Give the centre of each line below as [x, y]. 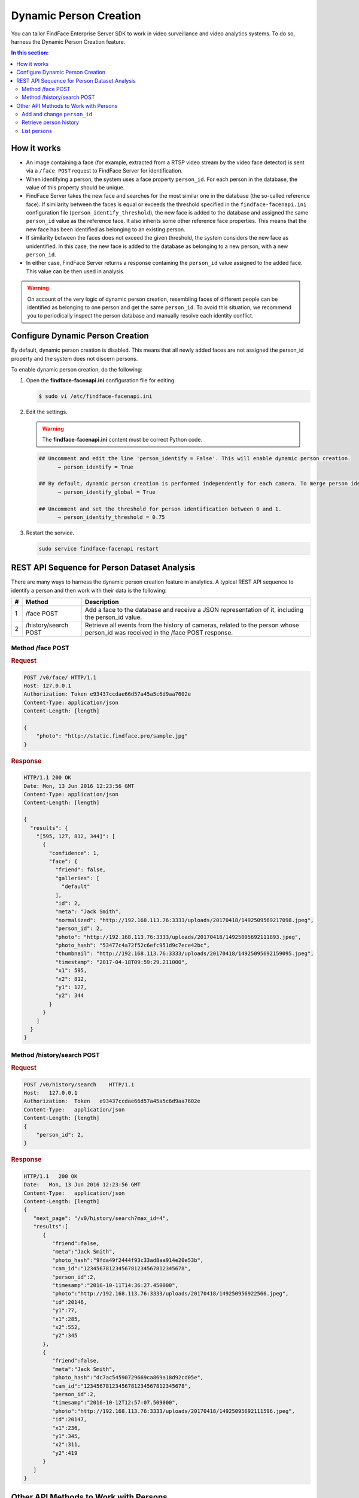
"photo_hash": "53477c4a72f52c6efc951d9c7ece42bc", [132, 945]
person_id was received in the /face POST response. [159, 633]
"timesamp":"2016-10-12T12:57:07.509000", [115, 1403]
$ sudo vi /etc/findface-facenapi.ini [95, 396]
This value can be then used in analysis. [75, 271]
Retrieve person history [51, 122]
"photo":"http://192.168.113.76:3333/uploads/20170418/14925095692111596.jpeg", [174, 1411]
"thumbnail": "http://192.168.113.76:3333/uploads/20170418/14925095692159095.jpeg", [184, 954]
